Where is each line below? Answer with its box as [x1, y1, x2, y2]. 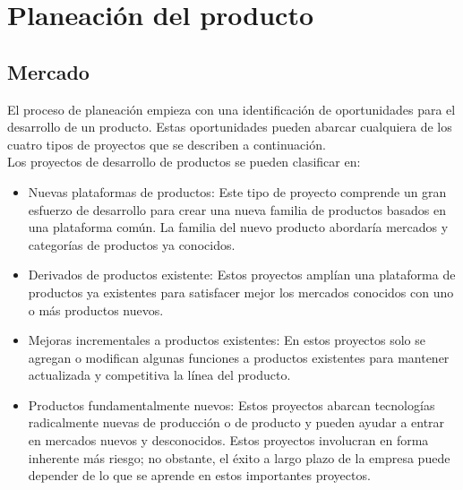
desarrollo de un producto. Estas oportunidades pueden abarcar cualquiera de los [7, 117, 452, 136]
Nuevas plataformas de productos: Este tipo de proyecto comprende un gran [28, 182, 447, 201]
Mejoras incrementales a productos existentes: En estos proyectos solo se [28, 331, 426, 349]
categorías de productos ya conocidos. [28, 235, 236, 254]
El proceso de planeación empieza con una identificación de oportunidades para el [7, 99, 456, 118]
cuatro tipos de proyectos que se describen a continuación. [7, 134, 326, 153]
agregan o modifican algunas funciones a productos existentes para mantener [28, 348, 450, 366]
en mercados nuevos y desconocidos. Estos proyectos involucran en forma [28, 431, 429, 450]
